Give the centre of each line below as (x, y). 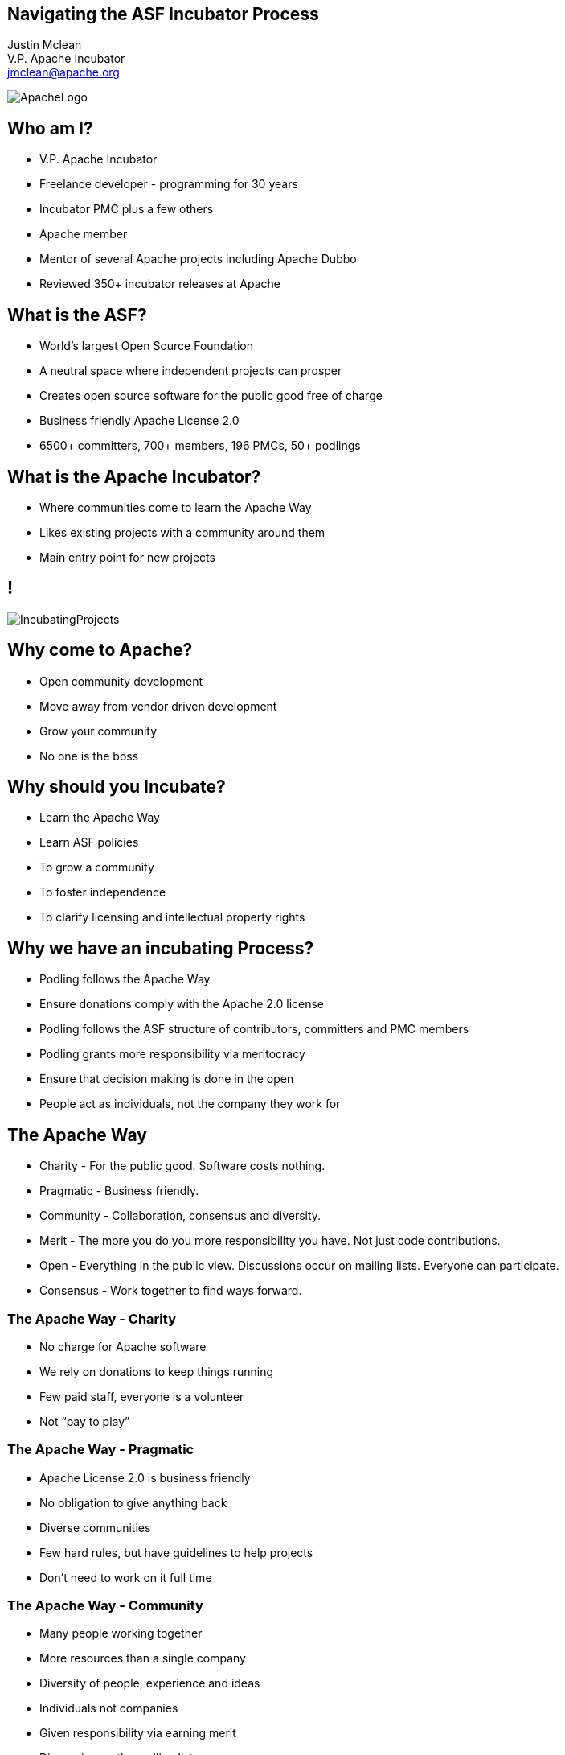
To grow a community (97, 867)
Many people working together (121, 1633)
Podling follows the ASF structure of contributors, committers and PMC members (254, 1029)
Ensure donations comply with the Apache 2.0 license (182, 1004)
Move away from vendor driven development (158, 706)
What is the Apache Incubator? (134, 476)
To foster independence (103, 892)
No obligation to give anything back (133, 1502)
